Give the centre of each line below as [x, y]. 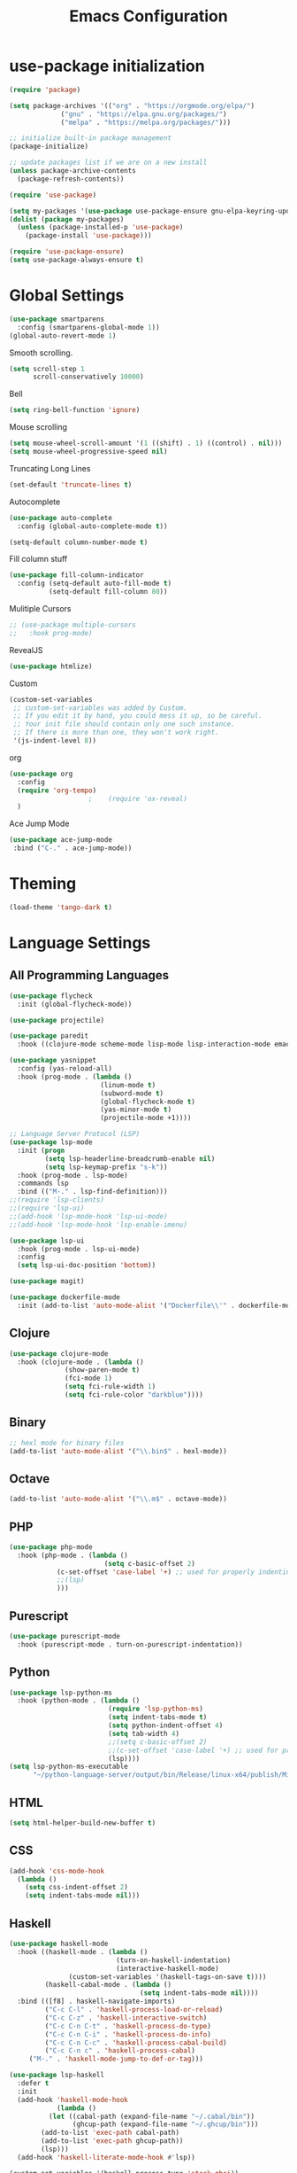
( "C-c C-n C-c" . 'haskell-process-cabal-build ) [136, 2043]
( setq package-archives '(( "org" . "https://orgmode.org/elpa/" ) [132, 105]
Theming [43, 884]
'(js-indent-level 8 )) [55, 741]
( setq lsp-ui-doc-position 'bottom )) [87, 1266]
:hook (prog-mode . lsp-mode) [72, 1175]
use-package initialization [107, 66]
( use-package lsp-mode [51, 1142]
